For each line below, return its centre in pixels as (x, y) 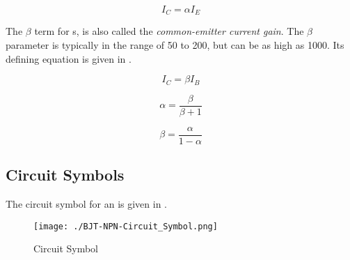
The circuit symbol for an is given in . (87, 204)
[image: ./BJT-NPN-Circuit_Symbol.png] (126, 226)
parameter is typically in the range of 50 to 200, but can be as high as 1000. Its (175, 45)
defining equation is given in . (69, 58)
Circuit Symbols (65, 175)
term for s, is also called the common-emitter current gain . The (169, 31)
